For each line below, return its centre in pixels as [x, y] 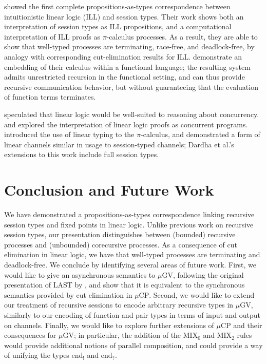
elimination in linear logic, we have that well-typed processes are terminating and [132, 254]
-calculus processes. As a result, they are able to [182, 36]
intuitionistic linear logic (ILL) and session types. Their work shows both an [124, 16]
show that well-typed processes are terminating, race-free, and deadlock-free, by [129, 46]
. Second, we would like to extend [202, 294]
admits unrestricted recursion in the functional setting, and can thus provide [125, 77]
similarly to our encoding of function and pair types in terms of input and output [132, 314]
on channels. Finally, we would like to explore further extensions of [109, 325]
